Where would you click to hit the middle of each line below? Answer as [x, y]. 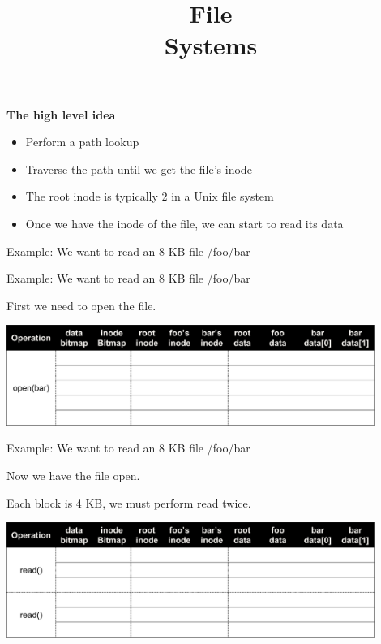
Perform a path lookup [82, 142]
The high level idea [61, 114]
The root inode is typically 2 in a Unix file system [150, 196]
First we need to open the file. [81, 305]
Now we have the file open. [73, 475]
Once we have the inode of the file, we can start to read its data [184, 223]
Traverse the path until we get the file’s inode [139, 169]
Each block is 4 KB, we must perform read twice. [129, 502]
